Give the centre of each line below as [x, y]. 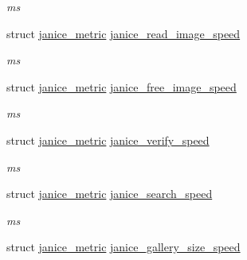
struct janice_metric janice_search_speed [110, 194]
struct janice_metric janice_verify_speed [108, 140]
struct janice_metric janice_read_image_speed [123, 33]
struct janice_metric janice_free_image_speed [122, 86]
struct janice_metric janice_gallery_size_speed [123, 247]
